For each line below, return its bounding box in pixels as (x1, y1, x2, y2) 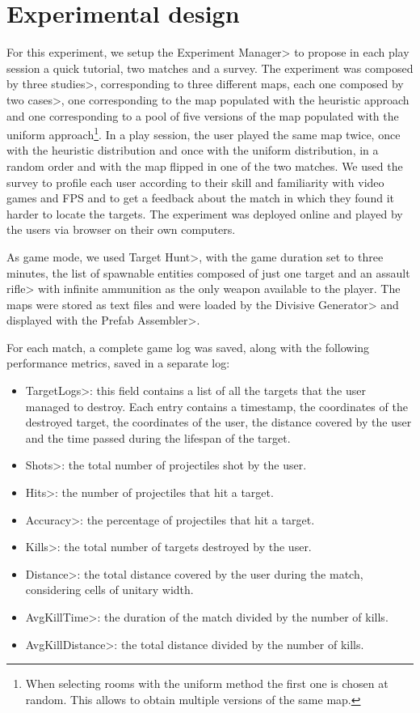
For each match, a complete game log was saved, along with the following (6, 338, 370, 355)
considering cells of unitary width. (25, 581, 194, 598)
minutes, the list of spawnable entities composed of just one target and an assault (6, 264, 410, 281)
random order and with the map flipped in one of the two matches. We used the (6, 157, 403, 174)
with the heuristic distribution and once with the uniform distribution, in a (6, 142, 379, 159)
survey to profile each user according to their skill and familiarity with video (6, 173, 384, 190)
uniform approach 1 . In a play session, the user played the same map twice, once (6, 124, 401, 142)
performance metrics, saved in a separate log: (6, 354, 230, 371)
